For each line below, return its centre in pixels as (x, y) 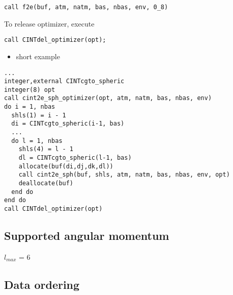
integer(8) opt (30, 90)
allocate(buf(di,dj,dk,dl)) (66, 166)
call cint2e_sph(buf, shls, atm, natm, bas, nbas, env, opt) (124, 175)
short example (38, 56)
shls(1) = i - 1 (39, 115)
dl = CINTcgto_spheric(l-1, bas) (75, 158)
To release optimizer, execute (49, 23)
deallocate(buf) (46, 183)
